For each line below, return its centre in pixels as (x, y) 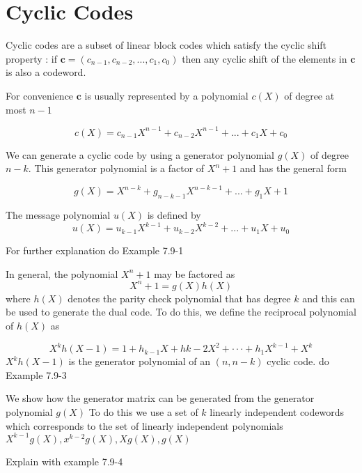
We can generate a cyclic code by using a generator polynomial (140, 154)
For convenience (40, 95)
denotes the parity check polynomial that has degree (179, 298)
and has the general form (293, 168)
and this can (329, 298)
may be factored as (195, 273)
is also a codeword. (46, 72)
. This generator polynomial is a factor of (116, 168)
